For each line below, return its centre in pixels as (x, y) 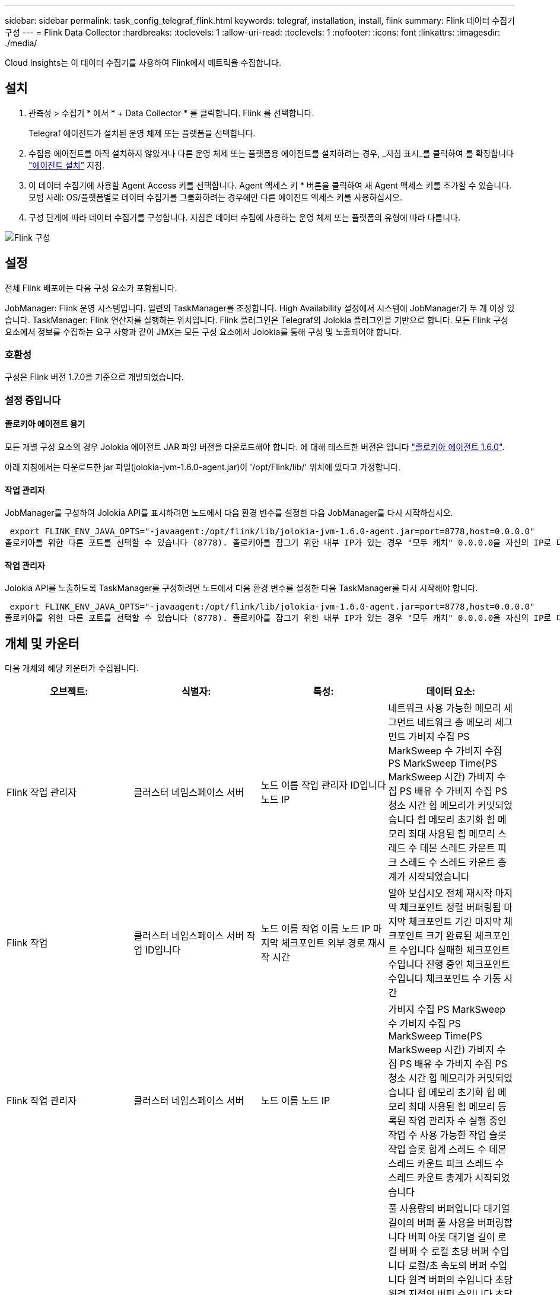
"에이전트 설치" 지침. (66, 165)
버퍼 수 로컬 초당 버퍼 (444, 1251)
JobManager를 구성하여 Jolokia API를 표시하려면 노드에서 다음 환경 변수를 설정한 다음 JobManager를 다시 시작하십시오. (229, 513)
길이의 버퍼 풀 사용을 (432, 1223)
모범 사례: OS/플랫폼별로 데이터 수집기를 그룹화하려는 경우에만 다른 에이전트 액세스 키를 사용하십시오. (215, 197)
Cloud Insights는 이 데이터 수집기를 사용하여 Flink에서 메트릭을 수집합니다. (143, 63)
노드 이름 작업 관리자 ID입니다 (324, 785)
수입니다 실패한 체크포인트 (455, 950)
